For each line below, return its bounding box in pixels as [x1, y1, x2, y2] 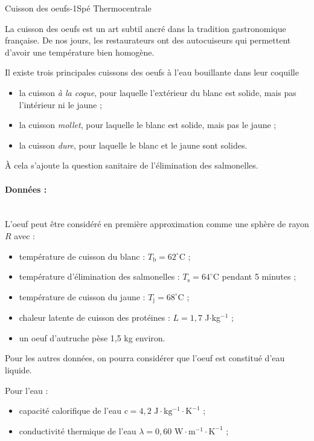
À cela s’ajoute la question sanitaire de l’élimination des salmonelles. [5, 159, 258, 172]
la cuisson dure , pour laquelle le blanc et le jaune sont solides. [19, 138, 248, 151]
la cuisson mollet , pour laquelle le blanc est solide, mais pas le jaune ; [19, 118, 277, 131]
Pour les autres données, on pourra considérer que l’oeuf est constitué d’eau [5, 352, 285, 364]
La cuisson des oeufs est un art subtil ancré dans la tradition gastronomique [5, 22, 286, 34]
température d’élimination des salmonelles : [19, 270, 180, 283]
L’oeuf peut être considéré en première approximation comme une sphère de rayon [5, 217, 309, 230]
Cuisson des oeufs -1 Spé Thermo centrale [5, 2, 152, 14]
